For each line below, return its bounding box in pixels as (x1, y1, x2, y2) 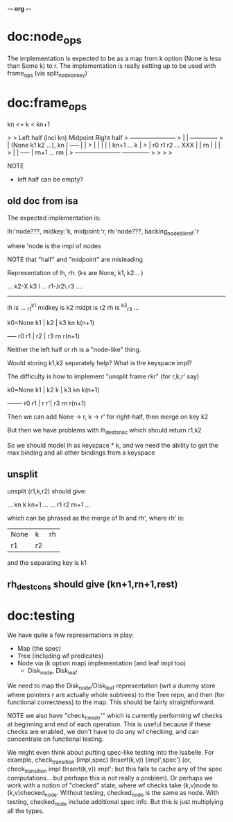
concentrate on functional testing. (7, 735, 104, 743)
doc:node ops (7, 29, 82, 46)
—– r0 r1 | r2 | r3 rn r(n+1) (7, 331, 80, 340)
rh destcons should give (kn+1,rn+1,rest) (7, 578, 178, 592)
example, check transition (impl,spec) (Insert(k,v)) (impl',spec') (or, (7, 755, 192, 766)
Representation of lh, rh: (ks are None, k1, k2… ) (7, 269, 144, 277)
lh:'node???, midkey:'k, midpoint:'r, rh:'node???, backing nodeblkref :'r (7, 227, 200, 237)
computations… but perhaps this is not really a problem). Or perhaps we (7, 774, 213, 782)
